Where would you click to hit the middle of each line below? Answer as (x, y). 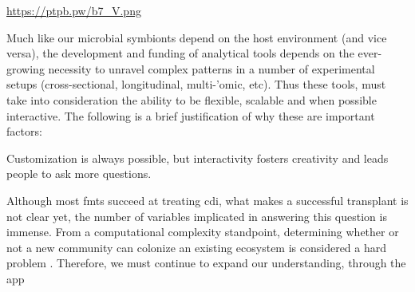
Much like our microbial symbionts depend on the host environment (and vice (197, 37)
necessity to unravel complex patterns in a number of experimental (211, 68)
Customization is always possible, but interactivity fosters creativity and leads (198, 158)
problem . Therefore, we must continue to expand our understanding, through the (206, 263)
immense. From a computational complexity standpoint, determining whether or (203, 232)
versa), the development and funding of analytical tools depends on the (180, 53)
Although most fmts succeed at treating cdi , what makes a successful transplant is (207, 200)
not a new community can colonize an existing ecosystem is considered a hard (197, 247)
